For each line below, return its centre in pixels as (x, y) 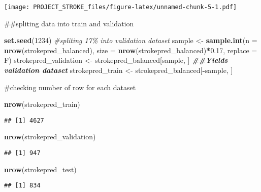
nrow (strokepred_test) (40, 169)
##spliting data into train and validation (69, 23)
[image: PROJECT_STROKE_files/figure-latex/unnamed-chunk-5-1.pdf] (121, 7)
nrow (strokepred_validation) (50, 137)
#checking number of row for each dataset (70, 87)
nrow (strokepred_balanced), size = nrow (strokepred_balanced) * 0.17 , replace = (131, 50)
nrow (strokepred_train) (42, 104)
